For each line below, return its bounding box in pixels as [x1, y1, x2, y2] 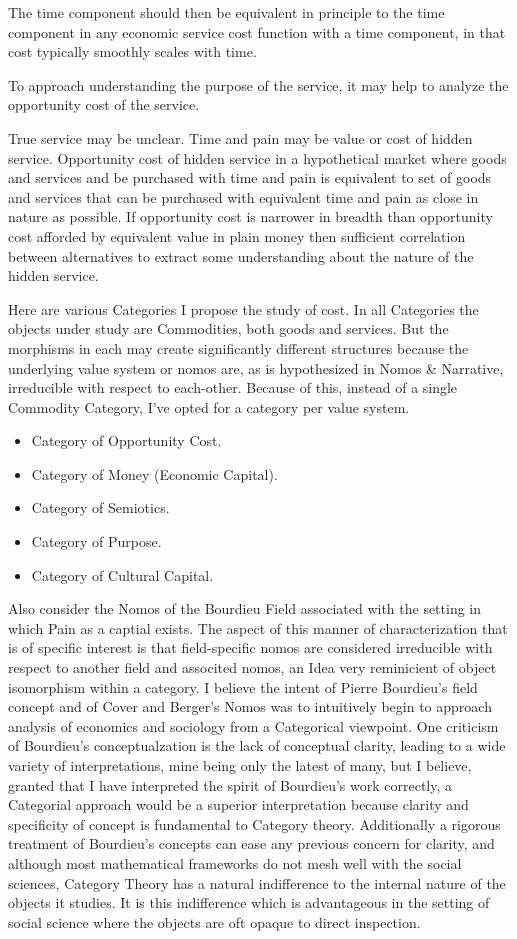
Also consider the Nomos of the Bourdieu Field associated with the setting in [8, 598, 482, 619]
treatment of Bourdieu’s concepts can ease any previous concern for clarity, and [8, 833, 495, 854]
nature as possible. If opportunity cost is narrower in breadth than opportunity [8, 206, 493, 227]
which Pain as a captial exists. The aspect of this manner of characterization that [8, 617, 508, 638]
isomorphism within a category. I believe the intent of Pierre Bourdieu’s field [8, 676, 478, 697]
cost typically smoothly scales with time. [8, 41, 257, 62]
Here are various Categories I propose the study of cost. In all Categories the [8, 298, 479, 319]
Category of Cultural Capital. [31, 564, 214, 585]
